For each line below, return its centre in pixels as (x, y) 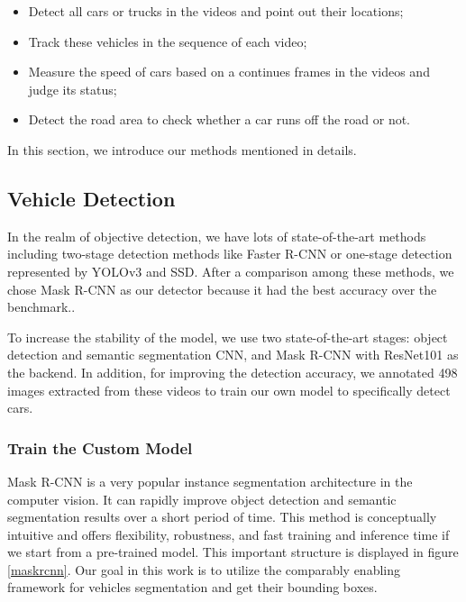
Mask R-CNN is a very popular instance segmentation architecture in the (210, 481)
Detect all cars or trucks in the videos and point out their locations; (216, 11)
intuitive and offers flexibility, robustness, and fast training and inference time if (228, 534)
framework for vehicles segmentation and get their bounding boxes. (192, 587)
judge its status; (73, 89)
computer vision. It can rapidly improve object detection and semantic (202, 499)
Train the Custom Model (100, 447)
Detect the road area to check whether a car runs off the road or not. (219, 119)
